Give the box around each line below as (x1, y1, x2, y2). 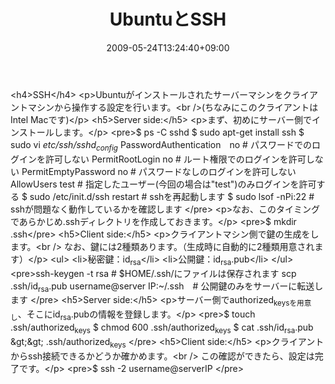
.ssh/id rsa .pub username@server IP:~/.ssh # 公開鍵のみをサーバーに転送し (10, 280, 324, 294)
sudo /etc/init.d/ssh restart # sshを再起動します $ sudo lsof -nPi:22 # (29, 190, 315, 202)
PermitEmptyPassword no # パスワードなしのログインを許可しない (21, 165, 297, 177)
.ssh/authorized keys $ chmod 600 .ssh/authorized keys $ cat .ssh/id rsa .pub (10, 321, 314, 335)
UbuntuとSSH (109, 8, 227, 31)
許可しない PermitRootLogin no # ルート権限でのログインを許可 (44, 153, 307, 165)
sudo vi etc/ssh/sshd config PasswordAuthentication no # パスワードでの (10, 138, 312, 153)
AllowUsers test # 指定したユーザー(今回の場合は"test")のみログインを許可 (10, 178, 317, 190)
